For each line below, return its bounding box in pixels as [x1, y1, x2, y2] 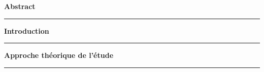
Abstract [4, 1, 36, 11]
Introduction [4, 25, 49, 36]
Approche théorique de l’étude [4, 50, 114, 60]
